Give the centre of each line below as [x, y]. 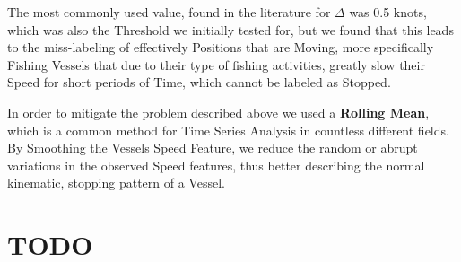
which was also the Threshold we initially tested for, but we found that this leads [230, 29]
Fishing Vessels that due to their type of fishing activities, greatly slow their [216, 64]
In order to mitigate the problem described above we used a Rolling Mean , [218, 112]
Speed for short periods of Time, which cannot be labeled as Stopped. [199, 82]
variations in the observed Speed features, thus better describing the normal [216, 165]
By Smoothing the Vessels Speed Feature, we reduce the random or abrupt [213, 148]
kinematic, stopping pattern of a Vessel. [116, 183]
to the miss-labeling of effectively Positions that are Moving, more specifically [221, 47]
